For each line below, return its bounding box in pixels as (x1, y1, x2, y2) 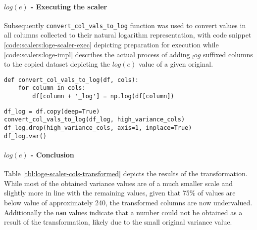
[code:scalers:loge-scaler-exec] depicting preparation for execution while (4, 39, 219, 50)
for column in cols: (18, 84, 86, 92)
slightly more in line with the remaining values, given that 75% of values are (4, 188, 236, 198)
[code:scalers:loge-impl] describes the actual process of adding (4, 49, 190, 59)
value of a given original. (138, 59, 213, 69)
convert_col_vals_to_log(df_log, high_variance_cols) (4, 116, 185, 123)
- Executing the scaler (31, 1, 107, 11)
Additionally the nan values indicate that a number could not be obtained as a (4, 207, 243, 217)
